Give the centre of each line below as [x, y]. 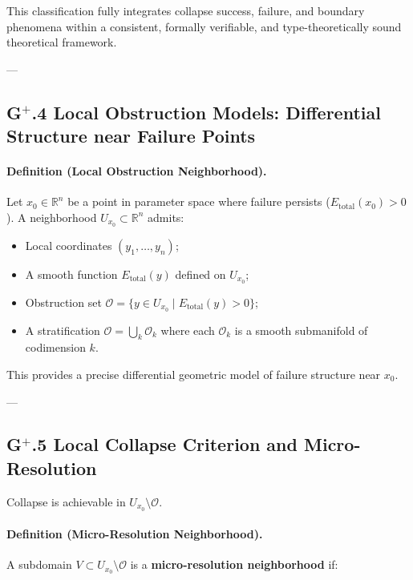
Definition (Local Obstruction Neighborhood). [137, 171]
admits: [166, 217]
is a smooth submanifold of [301, 330]
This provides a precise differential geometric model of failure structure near [194, 374]
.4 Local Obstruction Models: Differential [206, 112]
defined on [200, 274]
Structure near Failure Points [131, 136]
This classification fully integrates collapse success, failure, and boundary [186, 10]
